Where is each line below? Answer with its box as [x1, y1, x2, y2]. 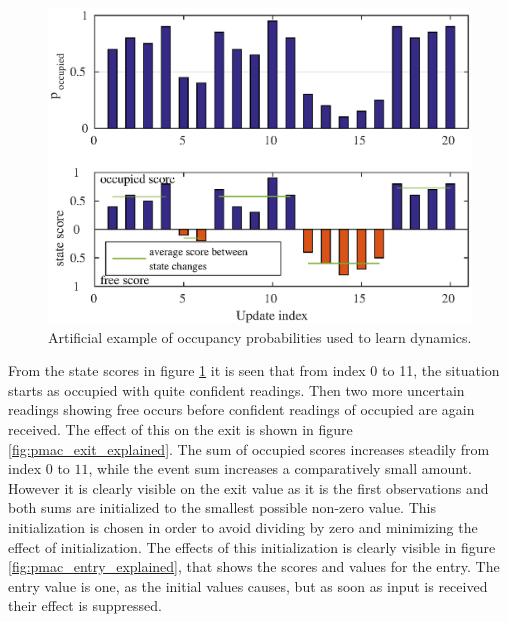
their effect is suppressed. [8, 595, 162, 616]
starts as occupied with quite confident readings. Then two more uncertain [8, 379, 465, 400]
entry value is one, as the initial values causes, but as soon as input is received [8, 575, 488, 596]
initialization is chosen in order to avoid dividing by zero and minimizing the [8, 517, 478, 538]
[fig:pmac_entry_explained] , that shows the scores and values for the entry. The [8, 556, 500, 577]
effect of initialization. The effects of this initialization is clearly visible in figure [8, 536, 496, 557]
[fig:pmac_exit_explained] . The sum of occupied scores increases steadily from [8, 438, 490, 459]
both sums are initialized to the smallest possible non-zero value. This [8, 497, 436, 518]
